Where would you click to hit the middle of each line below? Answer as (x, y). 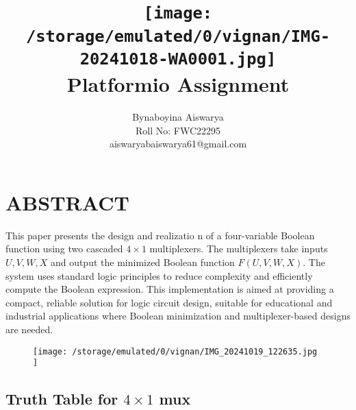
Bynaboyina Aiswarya (178, 117)
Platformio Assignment (178, 84)
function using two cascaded (64, 249)
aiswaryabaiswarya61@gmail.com (178, 144)
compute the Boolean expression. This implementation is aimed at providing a (170, 289)
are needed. (29, 329)
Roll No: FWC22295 (178, 130)
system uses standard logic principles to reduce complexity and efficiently (159, 275)
